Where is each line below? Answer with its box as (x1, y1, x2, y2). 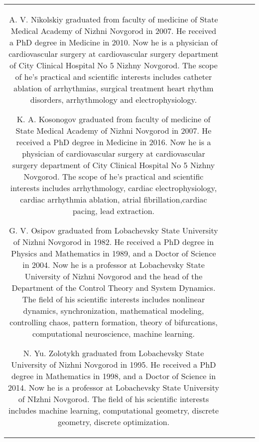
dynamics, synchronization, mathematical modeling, (23, 305, 204, 316)
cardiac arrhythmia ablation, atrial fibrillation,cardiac (20, 194, 207, 205)
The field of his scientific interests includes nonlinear (22, 293, 205, 305)
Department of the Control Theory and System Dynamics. (11, 282, 216, 293)
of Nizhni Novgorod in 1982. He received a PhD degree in (13, 236, 214, 247)
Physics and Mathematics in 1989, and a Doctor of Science (11, 247, 216, 259)
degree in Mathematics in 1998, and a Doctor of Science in (11, 370, 216, 382)
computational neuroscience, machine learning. (32, 328, 195, 339)
